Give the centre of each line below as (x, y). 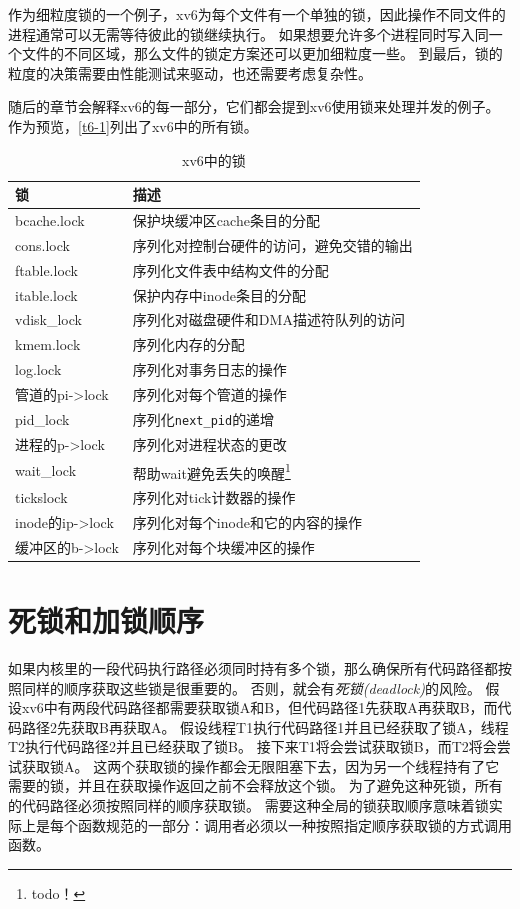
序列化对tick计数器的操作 (214, 497)
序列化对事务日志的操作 (209, 369)
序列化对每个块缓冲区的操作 (223, 546)
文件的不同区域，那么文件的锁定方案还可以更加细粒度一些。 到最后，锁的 (262, 53)
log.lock (38, 369)
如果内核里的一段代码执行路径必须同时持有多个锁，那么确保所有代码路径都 (253, 667)
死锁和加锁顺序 (106, 619)
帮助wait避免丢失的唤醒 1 (211, 471)
